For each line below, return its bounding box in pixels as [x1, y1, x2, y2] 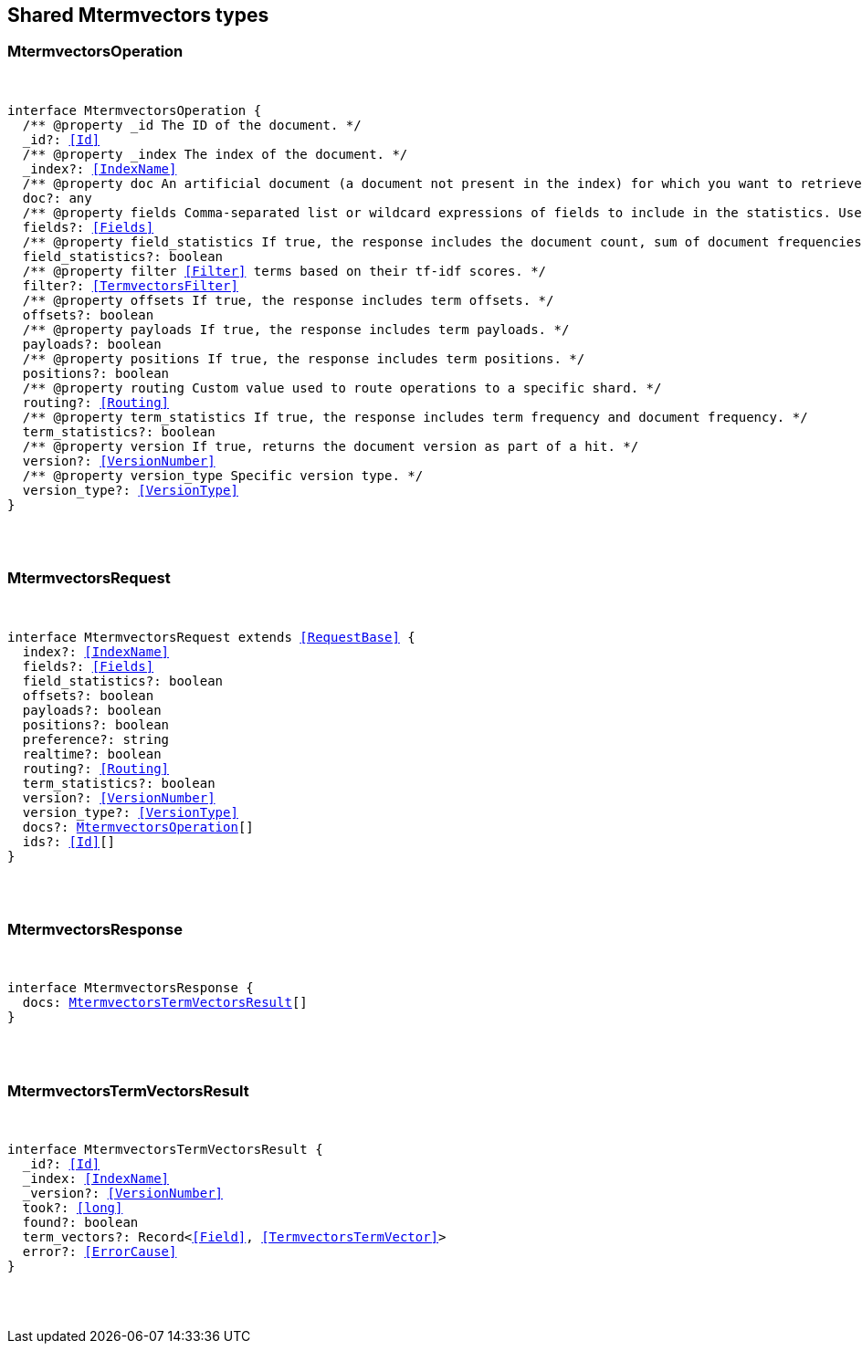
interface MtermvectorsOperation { [7, 102, 262, 118]
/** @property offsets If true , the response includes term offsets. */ [22, 292, 554, 308]
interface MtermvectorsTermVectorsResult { [7, 1142, 323, 1157]
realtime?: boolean [22, 746, 162, 761]
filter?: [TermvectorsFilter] [22, 278, 238, 293]
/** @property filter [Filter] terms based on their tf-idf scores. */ [22, 263, 547, 278]
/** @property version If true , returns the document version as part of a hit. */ [22, 438, 639, 454]
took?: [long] [22, 1200, 123, 1216]
